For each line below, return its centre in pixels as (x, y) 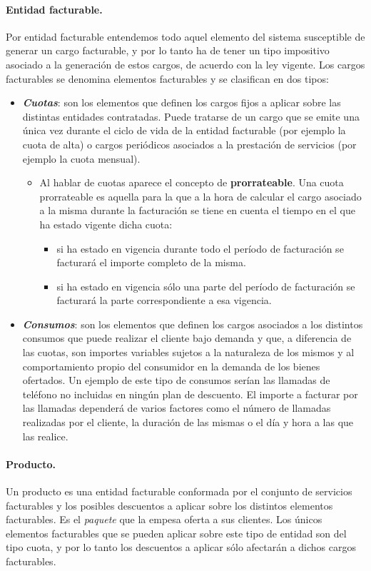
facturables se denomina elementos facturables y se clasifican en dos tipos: (167, 78)
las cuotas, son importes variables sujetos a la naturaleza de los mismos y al (188, 352)
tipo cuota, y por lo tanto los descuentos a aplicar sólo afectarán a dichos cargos (181, 547)
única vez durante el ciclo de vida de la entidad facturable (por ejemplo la (184, 130)
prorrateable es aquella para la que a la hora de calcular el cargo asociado (200, 196)
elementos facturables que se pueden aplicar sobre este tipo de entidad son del (176, 533)
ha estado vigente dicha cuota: (106, 224)
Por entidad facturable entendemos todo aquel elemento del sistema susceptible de (185, 36)
